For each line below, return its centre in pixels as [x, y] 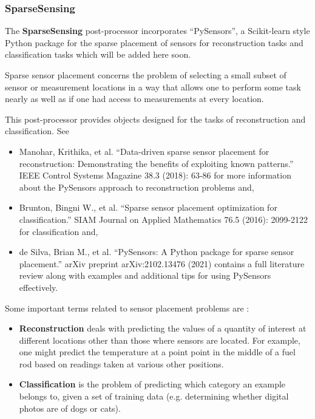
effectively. [39, 287]
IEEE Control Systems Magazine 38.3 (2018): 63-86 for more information [155, 175]
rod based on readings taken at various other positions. [121, 363]
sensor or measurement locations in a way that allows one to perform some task [153, 87]
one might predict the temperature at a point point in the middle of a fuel [157, 352]
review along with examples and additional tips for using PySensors [145, 275]
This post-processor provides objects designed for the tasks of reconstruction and [155, 119]
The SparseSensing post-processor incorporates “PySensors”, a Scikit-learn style [157, 31]
